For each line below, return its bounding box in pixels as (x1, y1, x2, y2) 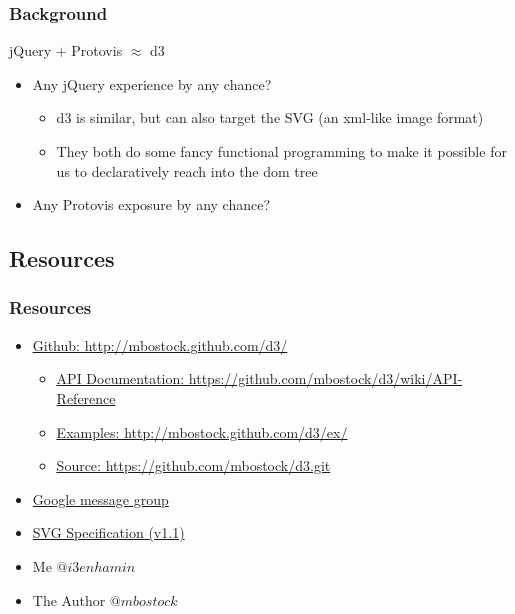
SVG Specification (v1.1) (32, 522, 185, 543)
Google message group (32, 488, 169, 509)
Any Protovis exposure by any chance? (32, 194, 271, 215)
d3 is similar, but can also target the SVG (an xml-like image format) (56, 107, 484, 128)
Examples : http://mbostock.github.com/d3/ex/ (56, 421, 348, 442)
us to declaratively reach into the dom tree (56, 160, 318, 181)
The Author (32, 589, 106, 610)
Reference (56, 387, 116, 408)
